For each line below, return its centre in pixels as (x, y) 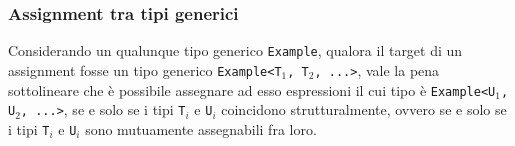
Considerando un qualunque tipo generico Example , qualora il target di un (235, 50)
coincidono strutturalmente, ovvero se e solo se (364, 109)
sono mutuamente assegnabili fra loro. (201, 128)
